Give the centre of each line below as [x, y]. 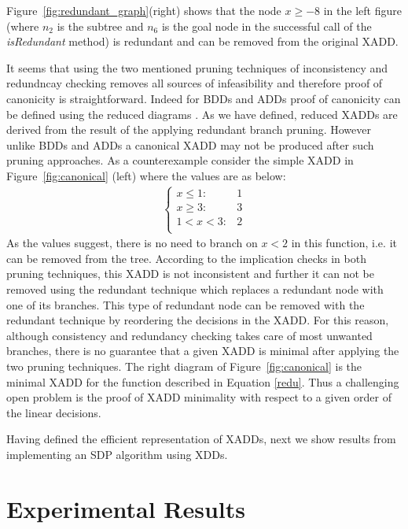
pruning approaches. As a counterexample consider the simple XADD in [180, 160]
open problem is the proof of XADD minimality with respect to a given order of [199, 397]
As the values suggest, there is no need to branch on [132, 243]
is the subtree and [100, 26]
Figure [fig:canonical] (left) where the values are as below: [146, 175]
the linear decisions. [54, 412]
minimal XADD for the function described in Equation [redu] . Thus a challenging [203, 381]
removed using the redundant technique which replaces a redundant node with [195, 289]
